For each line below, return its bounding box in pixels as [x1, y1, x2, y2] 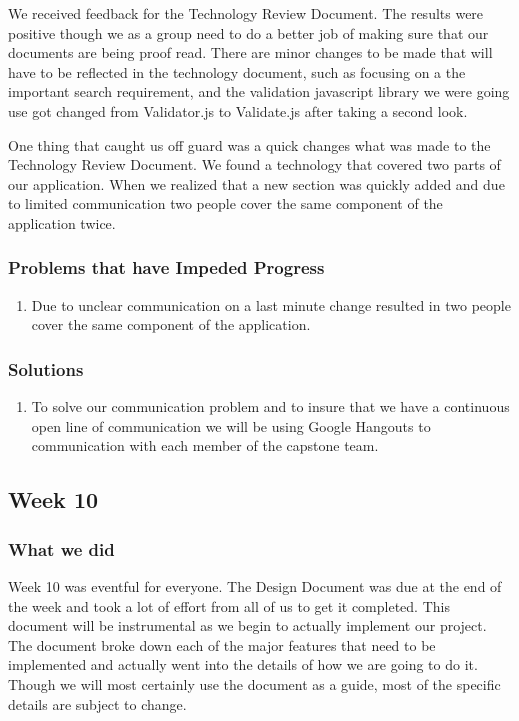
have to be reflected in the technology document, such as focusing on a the [8, 61, 466, 82]
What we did [8, 536, 115, 561]
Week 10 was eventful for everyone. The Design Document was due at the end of [8, 575, 502, 596]
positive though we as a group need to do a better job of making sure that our [8, 22, 489, 43]
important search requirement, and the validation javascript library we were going [8, 81, 510, 102]
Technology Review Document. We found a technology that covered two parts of [8, 154, 501, 175]
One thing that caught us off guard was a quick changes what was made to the [8, 134, 491, 155]
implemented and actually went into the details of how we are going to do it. [8, 654, 478, 675]
